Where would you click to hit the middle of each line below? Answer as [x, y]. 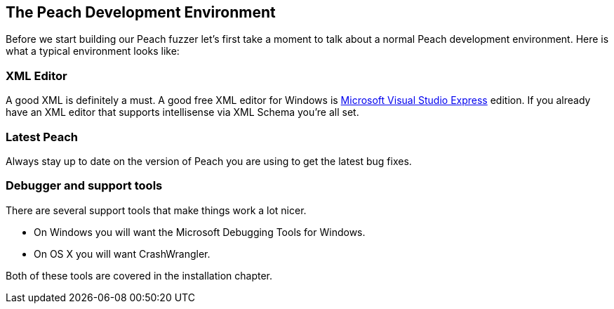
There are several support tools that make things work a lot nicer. [156, 210]
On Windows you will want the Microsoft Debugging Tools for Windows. [200, 232]
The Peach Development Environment [141, 12]
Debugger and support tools [84, 186]
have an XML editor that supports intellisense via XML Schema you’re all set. [182, 112]
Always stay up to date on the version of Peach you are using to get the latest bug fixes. [209, 161]
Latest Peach [42, 137]
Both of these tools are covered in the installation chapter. [139, 275]
